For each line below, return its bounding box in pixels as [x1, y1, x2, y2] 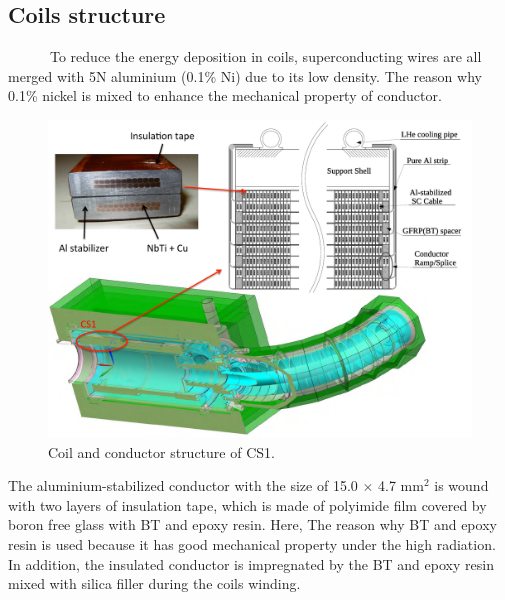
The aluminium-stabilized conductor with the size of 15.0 [8, 475, 358, 496]
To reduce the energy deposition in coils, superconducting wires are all [49, 46, 482, 67]
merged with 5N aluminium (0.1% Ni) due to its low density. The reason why [8, 65, 482, 86]
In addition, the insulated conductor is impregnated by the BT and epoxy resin [8, 553, 494, 574]
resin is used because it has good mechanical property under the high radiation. [8, 533, 496, 554]
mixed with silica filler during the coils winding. [8, 573, 301, 594]
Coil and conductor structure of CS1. [48, 441, 275, 462]
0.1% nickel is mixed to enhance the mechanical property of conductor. [8, 85, 442, 106]
